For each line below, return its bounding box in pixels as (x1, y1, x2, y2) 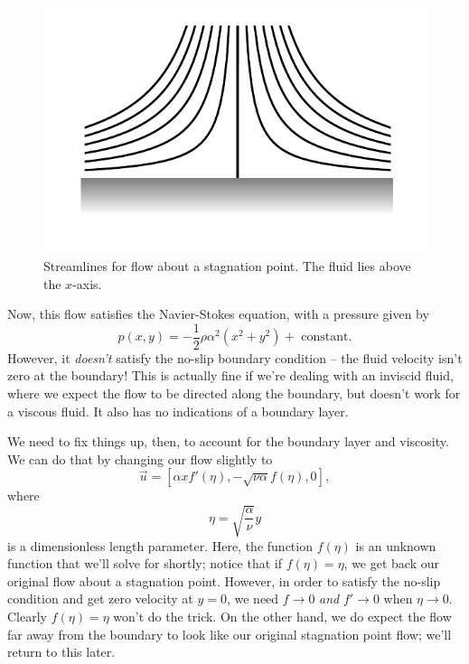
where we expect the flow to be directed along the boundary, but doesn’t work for (7, 384, 461, 403)
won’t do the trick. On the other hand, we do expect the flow (113, 606, 452, 625)
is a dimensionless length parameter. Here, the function (7, 536, 313, 555)
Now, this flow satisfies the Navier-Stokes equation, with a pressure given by (7, 304, 429, 323)
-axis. (72, 274, 102, 293)
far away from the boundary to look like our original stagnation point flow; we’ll (7, 624, 452, 643)
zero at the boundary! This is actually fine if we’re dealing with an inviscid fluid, (7, 366, 454, 385)
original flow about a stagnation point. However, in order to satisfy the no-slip (7, 571, 441, 590)
